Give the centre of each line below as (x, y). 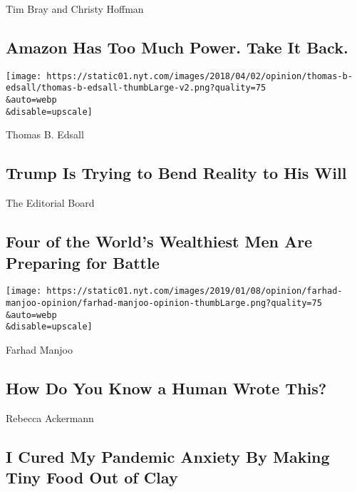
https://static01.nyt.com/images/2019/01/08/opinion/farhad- (195, 291)
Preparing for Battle (83, 262)
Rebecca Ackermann (50, 417)
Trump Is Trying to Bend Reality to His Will (176, 173)
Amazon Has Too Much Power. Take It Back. (177, 47)
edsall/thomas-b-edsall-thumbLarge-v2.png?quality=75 (136, 88)
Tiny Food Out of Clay (92, 477)
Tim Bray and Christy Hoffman (75, 9)
